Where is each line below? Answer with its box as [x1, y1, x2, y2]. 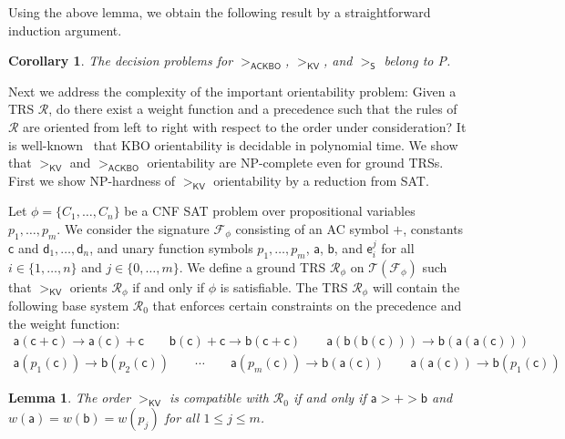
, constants [403, 219, 464, 238]
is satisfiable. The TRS [220, 277, 348, 296]
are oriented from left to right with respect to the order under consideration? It [23, 117, 467, 136]
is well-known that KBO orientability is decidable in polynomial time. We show [8, 135, 458, 154]
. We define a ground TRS [179, 257, 326, 276]
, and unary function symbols [89, 238, 253, 257]
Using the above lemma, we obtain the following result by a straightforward [8, 3, 431, 21]
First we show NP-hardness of [8, 170, 176, 189]
